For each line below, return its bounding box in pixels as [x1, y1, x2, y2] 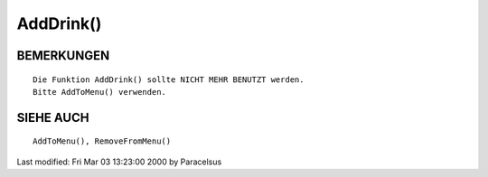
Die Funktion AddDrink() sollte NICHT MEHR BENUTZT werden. [33, 74, 305, 85]
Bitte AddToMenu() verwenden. [33, 87, 167, 97]
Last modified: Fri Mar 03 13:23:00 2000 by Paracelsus [16, 156, 222, 167]
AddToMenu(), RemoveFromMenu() [33, 136, 172, 146]
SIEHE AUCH [16, 109, 89, 126]
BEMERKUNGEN [16, 48, 110, 63]
